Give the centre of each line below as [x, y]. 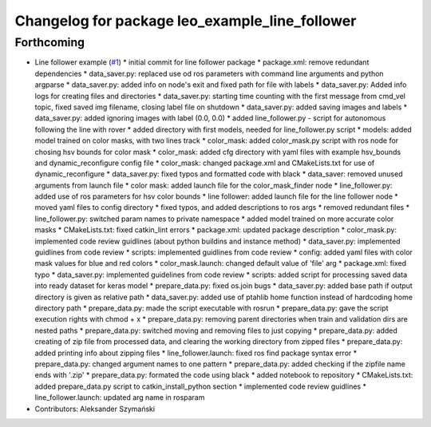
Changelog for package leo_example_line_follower [186, 21]
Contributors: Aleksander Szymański [95, 409]
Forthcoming [50, 42]
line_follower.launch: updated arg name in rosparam [120, 397]
